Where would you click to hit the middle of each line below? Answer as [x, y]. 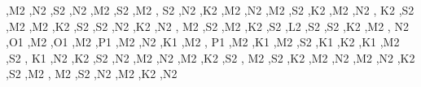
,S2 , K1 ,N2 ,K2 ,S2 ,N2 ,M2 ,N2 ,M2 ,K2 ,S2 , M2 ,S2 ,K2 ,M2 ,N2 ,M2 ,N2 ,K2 [210, 57]
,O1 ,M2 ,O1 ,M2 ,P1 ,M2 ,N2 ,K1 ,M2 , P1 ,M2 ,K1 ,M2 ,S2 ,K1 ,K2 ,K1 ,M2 [203, 42]
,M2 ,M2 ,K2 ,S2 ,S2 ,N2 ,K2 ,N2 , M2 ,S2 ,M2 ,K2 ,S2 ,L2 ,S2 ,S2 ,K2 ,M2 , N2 [207, 26]
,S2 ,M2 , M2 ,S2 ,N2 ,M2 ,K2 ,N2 [92, 74]
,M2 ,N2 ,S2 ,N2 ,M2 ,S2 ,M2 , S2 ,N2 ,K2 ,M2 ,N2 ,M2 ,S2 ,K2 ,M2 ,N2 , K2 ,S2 [210, 10]
